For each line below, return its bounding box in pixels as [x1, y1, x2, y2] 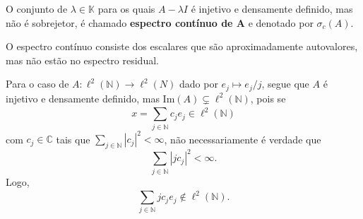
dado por [179, 76, 218, 91]
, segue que [261, 76, 309, 91]
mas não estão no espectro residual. [6, 52, 159, 67]
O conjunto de [6, 1, 68, 16]
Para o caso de [6, 76, 69, 91]
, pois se [250, 90, 286, 105]
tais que [56, 131, 90, 146]
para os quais [97, 1, 155, 16]
